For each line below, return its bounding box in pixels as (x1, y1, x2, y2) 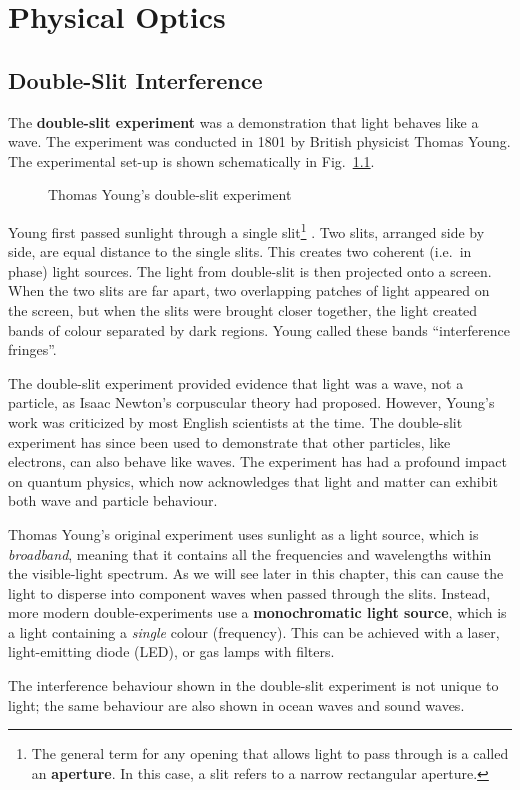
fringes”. (8, 339, 57, 360)
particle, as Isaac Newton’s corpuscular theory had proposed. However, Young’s (8, 392, 495, 413)
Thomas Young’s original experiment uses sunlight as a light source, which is (8, 523, 479, 544)
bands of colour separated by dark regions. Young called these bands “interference (8, 319, 510, 340)
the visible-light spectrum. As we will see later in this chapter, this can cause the (8, 563, 504, 584)
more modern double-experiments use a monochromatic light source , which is (8, 602, 507, 623)
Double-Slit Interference (8, 64, 263, 95)
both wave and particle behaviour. (8, 490, 218, 511)
